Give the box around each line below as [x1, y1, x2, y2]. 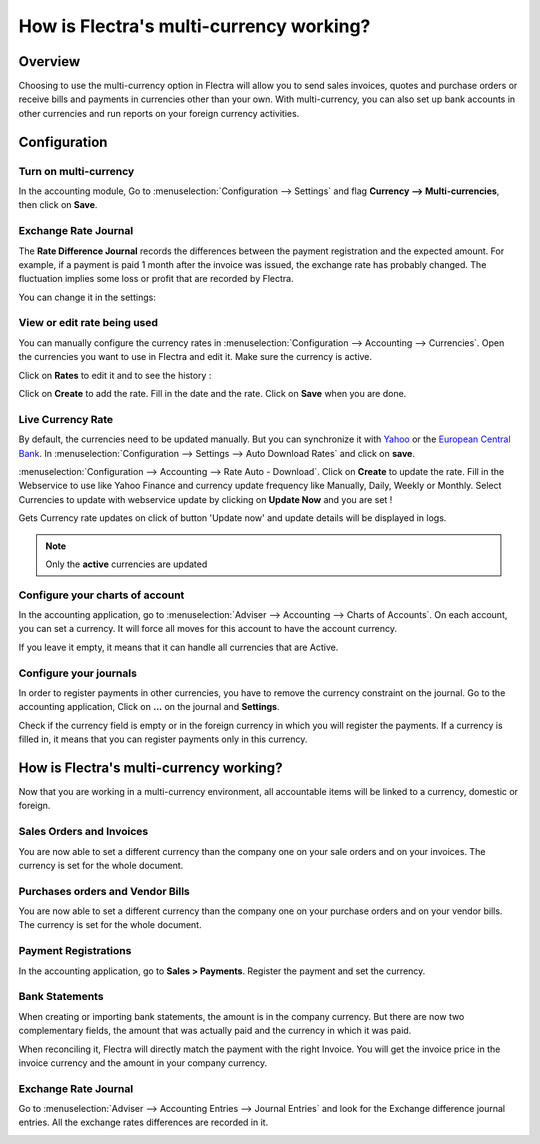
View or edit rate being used [18, 316, 159, 330]
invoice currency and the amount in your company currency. [18, 1056, 268, 1069]
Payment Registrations [18, 944, 132, 958]
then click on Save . [18, 199, 98, 211]
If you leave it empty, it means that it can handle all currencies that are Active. [18, 641, 339, 653]
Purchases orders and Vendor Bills [18, 884, 190, 898]
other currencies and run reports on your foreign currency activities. [18, 107, 300, 119]
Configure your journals [18, 666, 137, 680]
